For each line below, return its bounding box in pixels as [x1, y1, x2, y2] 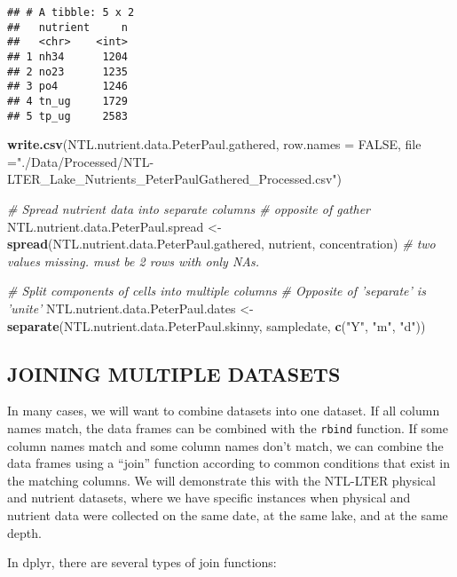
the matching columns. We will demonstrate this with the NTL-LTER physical [7, 470, 436, 489]
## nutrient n [7, 20, 129, 34]
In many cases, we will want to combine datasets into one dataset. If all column [7, 401, 440, 420]
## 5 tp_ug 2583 [7, 109, 129, 123]
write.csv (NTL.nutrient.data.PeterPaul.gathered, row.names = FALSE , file [7, 135, 422, 154]
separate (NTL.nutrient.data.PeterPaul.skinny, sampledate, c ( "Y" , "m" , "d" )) [7, 316, 426, 335]
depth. [7, 523, 42, 541]
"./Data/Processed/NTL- [16, 152, 154, 170]
